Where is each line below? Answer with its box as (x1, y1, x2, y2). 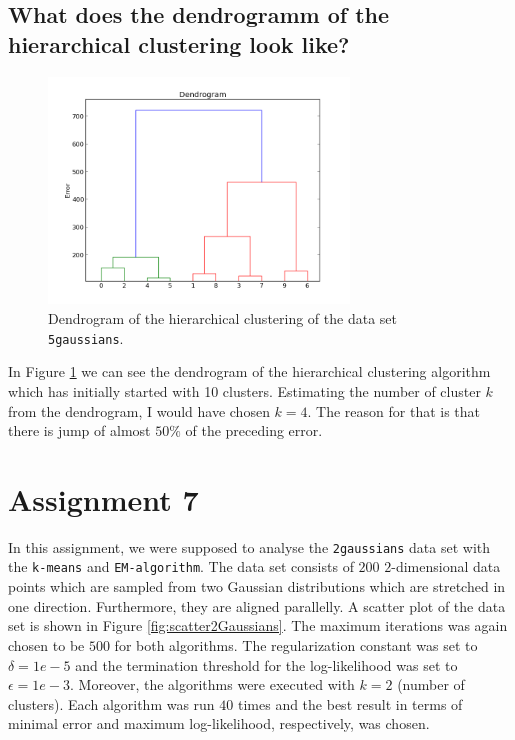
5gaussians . (48, 327, 124, 348)
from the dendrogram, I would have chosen (8, 400, 270, 421)
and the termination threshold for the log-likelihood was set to (75, 654, 458, 675)
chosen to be (8, 634, 85, 655)
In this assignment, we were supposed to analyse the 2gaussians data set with (8, 536, 491, 557)
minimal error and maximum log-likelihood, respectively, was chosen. (8, 713, 430, 734)
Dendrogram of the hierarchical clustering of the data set (48, 308, 397, 329)
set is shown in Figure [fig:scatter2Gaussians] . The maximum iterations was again (8, 615, 508, 636)
